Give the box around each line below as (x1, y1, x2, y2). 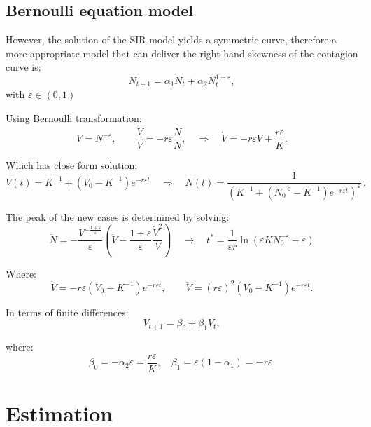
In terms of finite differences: (6, 304, 129, 319)
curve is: (6, 60, 41, 74)
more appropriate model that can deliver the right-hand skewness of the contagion (6, 46, 358, 60)
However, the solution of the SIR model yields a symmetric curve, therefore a (6, 32, 337, 47)
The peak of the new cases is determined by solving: (6, 209, 230, 224)
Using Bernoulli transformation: (6, 110, 142, 125)
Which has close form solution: (6, 157, 138, 172)
